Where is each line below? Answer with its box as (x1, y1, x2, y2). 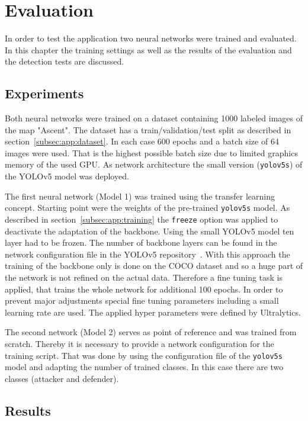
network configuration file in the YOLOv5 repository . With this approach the (5, 248, 290, 260)
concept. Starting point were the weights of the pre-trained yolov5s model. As (5, 201, 290, 214)
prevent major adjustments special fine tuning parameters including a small (5, 294, 279, 307)
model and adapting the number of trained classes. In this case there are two (5, 361, 284, 373)
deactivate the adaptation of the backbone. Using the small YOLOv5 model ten (5, 224, 294, 237)
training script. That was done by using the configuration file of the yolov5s (5, 349, 283, 361)
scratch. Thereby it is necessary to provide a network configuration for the (5, 337, 274, 349)
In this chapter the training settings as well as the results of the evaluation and (5, 43, 292, 56)
